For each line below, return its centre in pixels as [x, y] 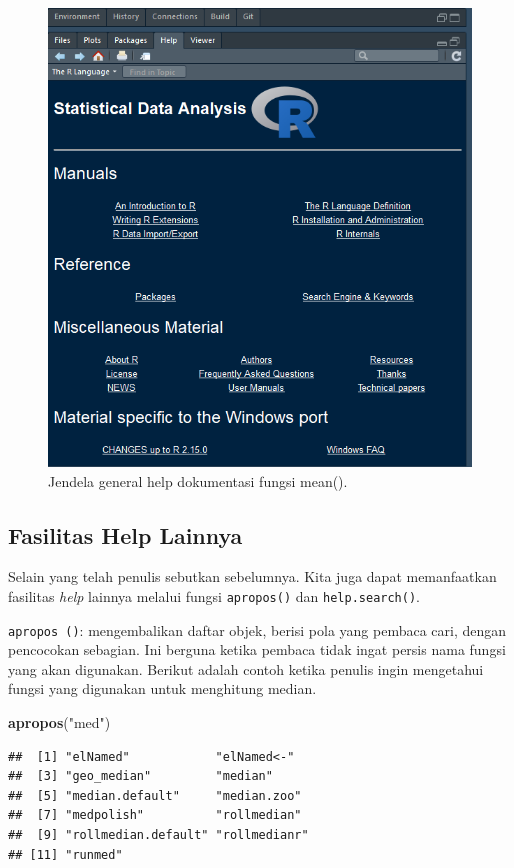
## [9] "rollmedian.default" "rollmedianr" [158, 834]
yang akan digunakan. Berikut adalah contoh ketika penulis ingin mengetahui [246, 668]
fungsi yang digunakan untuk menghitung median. [162, 688]
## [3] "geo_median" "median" [140, 776]
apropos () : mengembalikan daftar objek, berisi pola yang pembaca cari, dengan [257, 629]
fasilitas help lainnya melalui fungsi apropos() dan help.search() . [214, 595]
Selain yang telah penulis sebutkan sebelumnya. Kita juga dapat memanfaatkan [252, 576]
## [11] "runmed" [65, 854]
